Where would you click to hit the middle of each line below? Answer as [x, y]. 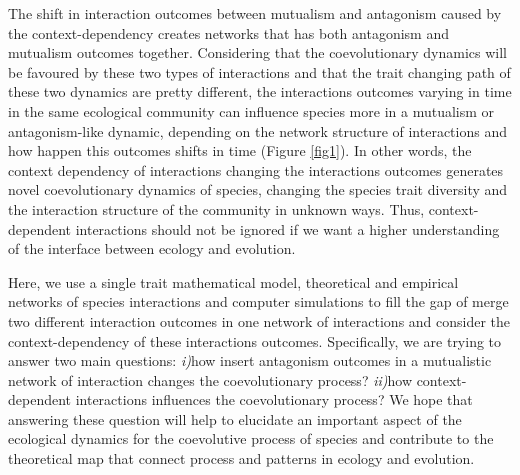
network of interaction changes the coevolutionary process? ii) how [210, 379]
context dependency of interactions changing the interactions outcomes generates [256, 169]
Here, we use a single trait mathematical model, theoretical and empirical [233, 281]
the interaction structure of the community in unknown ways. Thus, [216, 208]
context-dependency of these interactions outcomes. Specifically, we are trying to [255, 340]
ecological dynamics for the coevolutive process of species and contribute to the [251, 438]
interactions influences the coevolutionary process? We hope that [274, 399]
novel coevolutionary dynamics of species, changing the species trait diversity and [258, 189]
